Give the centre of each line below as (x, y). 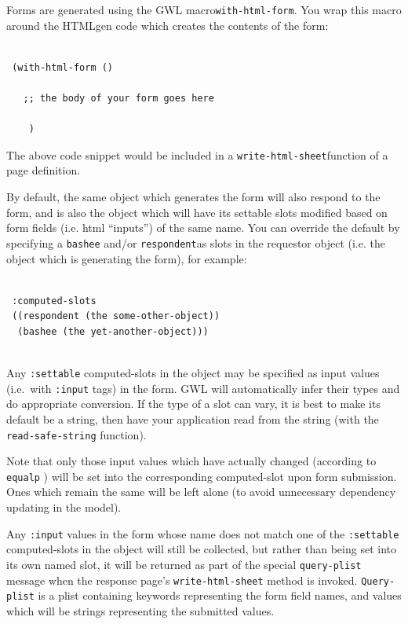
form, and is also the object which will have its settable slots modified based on (197, 212)
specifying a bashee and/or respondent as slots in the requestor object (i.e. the (196, 242)
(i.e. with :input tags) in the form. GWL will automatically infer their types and (203, 388)
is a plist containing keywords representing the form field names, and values (220, 595)
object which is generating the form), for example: (127, 258)
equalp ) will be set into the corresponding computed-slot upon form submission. (202, 476)
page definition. (44, 170)
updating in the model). (64, 507)
